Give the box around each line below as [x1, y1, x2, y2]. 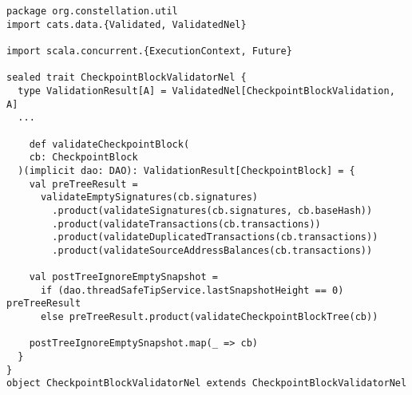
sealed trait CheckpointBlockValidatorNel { [6, 72, 247, 84]
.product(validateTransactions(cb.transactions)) [52, 218, 321, 230]
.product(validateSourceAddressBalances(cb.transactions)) [52, 244, 373, 256]
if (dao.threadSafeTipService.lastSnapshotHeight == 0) [40, 284, 344, 296]
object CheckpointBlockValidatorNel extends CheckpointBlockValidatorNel [6, 377, 407, 389]
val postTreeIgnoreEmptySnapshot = [29, 271, 218, 283]
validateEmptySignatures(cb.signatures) [40, 192, 258, 203]
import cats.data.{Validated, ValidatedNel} [6, 18, 247, 30]
